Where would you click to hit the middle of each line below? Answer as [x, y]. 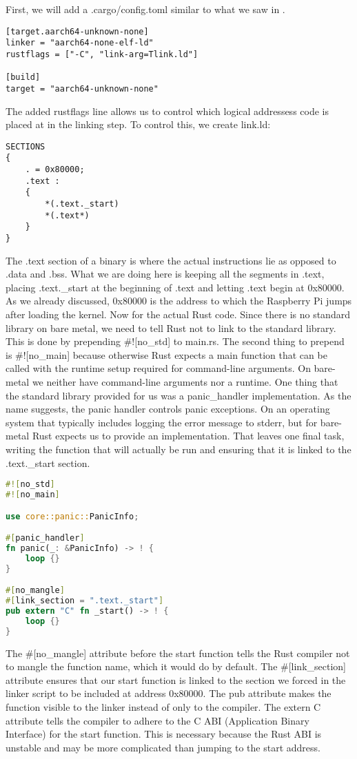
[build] [23, 77]
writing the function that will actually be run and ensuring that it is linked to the [178, 449]
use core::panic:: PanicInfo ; [72, 516]
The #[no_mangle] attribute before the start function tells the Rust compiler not [178, 653]
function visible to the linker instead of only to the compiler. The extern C [163, 706]
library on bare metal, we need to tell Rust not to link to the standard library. [171, 327]
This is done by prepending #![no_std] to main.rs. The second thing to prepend [175, 341]
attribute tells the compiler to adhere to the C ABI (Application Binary [157, 720]
